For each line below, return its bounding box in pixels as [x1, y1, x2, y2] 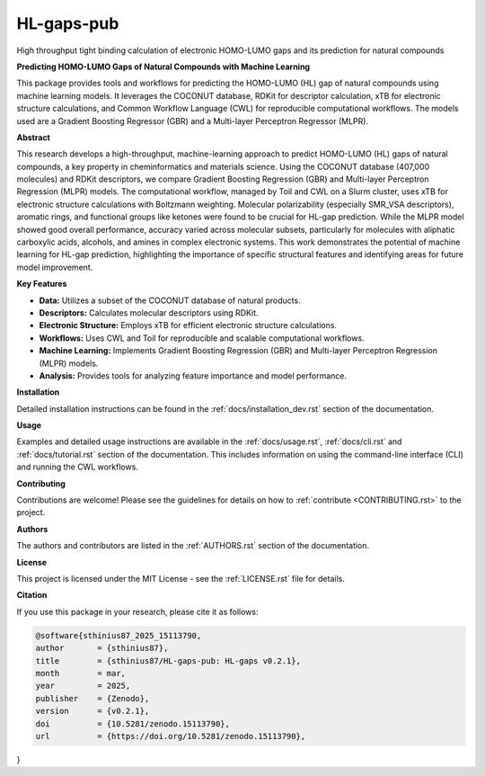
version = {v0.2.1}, [35, 706, 150, 717]
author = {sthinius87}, [35, 643, 169, 654]
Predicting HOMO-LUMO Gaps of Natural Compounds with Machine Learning [16, 61, 310, 72]
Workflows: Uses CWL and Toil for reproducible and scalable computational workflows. [39, 333, 365, 343]
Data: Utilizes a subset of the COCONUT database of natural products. [39, 295, 301, 306]
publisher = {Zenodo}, [35, 693, 150, 703]
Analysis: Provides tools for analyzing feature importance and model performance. [39, 370, 348, 381]
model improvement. [16, 262, 93, 272]
